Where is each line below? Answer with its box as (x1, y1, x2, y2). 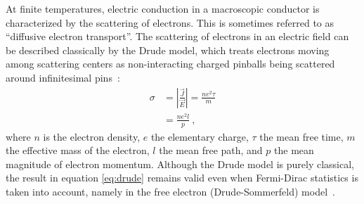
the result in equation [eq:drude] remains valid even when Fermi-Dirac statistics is (6, 170, 358, 185)
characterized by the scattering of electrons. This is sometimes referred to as (6, 15, 334, 30)
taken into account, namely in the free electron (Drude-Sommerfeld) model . (6, 184, 335, 198)
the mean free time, (259, 129, 344, 144)
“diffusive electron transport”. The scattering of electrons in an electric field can (6, 29, 349, 44)
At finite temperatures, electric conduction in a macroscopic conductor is (6, 1, 320, 15)
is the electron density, (43, 129, 141, 144)
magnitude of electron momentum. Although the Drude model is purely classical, (6, 156, 354, 171)
